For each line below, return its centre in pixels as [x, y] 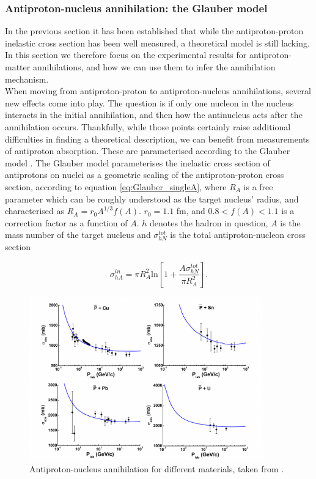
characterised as [35, 211]
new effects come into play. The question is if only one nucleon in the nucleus [149, 102]
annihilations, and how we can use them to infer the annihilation [154, 67]
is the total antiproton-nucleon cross [238, 235]
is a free [258, 186]
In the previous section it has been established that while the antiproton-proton [154, 31]
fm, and [191, 211]
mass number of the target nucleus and [78, 235]
